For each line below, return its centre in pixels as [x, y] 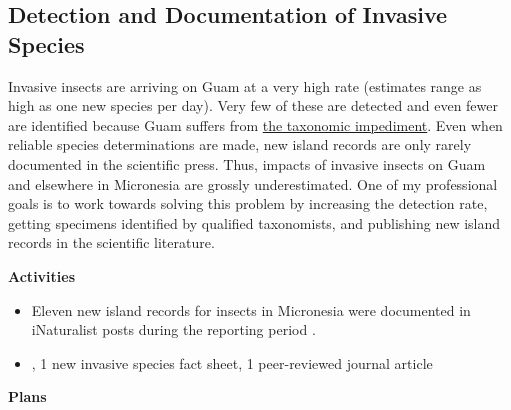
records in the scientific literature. [111, 242]
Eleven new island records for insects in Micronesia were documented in [251, 309]
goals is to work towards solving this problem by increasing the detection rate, [248, 203]
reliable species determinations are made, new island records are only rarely [240, 144]
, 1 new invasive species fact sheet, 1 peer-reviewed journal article [232, 362]
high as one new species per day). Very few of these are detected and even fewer [253, 105]
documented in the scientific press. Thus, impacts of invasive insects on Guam [247, 163]
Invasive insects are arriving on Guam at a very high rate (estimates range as [245, 85]
